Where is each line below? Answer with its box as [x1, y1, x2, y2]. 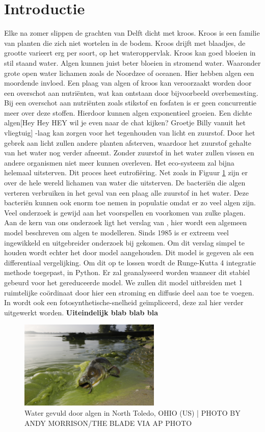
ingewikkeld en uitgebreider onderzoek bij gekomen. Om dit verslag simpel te [4, 237, 245, 248]
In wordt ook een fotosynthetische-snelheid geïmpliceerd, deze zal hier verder [4, 297, 244, 308]
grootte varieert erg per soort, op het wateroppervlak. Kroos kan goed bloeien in [4, 47, 256, 58]
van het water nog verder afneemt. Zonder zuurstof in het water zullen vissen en [4, 147, 254, 158]
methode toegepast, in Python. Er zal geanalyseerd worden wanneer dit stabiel [4, 267, 250, 278]
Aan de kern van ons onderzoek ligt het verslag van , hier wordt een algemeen [4, 217, 247, 228]
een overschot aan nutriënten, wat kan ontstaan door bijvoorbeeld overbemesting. [4, 87, 258, 98]
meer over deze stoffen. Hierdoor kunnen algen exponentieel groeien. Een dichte [4, 107, 252, 118]
